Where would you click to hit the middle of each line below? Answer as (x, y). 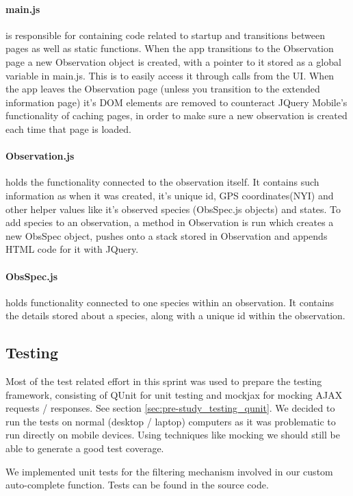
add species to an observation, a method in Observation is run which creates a (170, 222)
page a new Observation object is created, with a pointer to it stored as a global (173, 61)
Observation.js (40, 156)
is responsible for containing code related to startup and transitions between (165, 35)
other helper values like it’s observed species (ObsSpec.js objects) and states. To (173, 209)
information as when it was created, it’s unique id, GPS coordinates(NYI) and (170, 195)
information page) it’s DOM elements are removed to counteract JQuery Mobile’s (176, 102)
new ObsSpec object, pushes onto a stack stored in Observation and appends (167, 235)
